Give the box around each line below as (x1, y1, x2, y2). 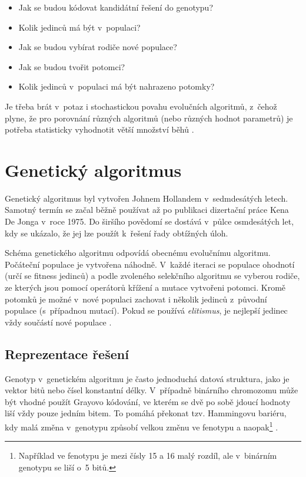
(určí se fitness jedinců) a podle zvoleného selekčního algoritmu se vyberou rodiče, (5, 269, 300, 282)
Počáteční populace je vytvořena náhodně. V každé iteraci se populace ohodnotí (5, 258, 295, 270)
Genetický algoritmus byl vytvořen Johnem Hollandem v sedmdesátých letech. (5, 192, 288, 204)
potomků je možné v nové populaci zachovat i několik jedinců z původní (5, 292, 267, 305)
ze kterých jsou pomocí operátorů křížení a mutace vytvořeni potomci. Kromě (5, 281, 286, 294)
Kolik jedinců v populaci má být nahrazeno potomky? (18, 80, 215, 93)
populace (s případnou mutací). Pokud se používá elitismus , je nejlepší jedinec (5, 304, 288, 317)
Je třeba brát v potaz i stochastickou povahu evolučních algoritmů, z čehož (5, 100, 277, 112)
